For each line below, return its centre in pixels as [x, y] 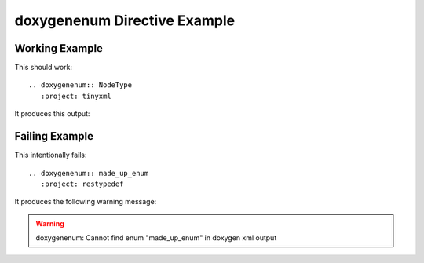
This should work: [44, 68]
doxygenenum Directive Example [125, 20]
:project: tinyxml [76, 96]
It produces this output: [52, 114]
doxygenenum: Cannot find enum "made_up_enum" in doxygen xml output [156, 238]
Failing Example [54, 136]
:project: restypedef [82, 184]
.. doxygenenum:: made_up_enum [89, 173]
